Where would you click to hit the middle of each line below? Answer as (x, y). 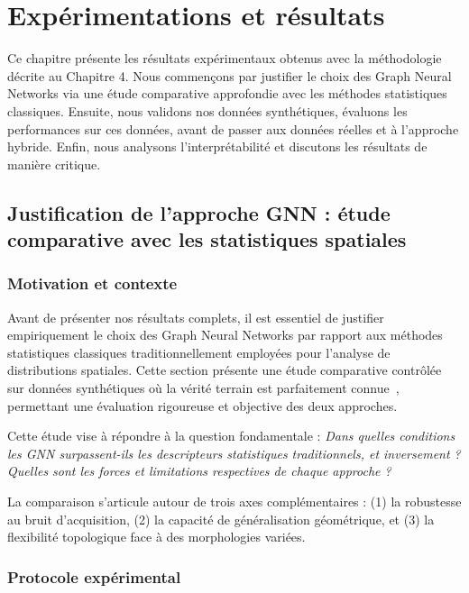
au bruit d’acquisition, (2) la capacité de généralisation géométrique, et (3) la (221, 519)
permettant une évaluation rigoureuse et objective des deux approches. (202, 405)
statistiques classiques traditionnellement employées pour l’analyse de (199, 352)
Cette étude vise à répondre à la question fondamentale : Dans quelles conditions (231, 436)
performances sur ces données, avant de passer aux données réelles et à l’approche (233, 128)
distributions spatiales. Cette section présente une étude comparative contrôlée (225, 370)
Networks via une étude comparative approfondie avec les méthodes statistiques (227, 93)
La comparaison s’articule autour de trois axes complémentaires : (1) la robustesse (234, 502)
